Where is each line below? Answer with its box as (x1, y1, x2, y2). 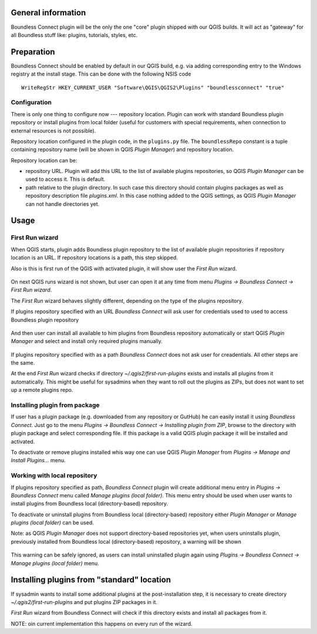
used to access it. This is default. (25, 176, 106, 183)
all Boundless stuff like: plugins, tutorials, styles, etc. (11, 31, 138, 38)
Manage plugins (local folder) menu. (11, 560, 99, 567)
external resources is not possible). (11, 127, 96, 134)
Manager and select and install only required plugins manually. (11, 338, 163, 345)
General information (11, 8, 86, 18)
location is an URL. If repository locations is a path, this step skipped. (11, 254, 178, 261)
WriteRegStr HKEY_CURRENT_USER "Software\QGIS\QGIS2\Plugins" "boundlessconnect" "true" (21, 84, 285, 91)
